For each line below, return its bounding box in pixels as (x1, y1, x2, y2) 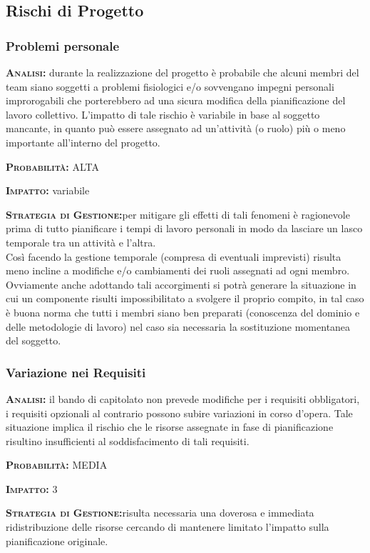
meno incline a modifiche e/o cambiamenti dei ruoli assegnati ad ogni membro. (6, 263, 350, 278)
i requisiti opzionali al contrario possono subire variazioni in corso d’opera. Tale (6, 405, 353, 420)
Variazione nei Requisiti (6, 363, 146, 381)
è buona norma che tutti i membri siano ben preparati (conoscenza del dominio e (6, 304, 360, 319)
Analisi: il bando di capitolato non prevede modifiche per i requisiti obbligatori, (6, 391, 360, 406)
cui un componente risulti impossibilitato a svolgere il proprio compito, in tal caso (6, 291, 364, 306)
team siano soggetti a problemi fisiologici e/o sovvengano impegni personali (6, 79, 334, 94)
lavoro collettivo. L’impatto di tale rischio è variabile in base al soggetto (6, 106, 320, 121)
